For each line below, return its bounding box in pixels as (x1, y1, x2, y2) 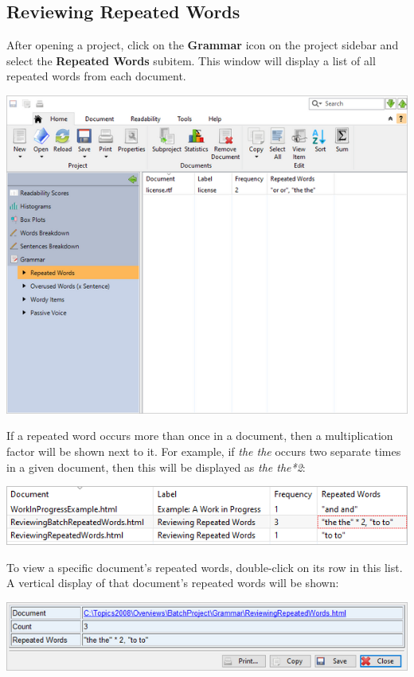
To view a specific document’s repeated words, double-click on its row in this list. (6, 558, 403, 575)
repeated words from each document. (6, 68, 186, 84)
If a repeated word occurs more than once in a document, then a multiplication (6, 427, 393, 444)
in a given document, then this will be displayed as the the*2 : (6, 458, 306, 475)
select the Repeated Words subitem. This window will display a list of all (6, 52, 376, 68)
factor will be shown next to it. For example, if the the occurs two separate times (6, 443, 401, 459)
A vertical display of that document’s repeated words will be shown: (6, 574, 339, 591)
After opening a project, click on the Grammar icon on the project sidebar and (6, 37, 399, 53)
